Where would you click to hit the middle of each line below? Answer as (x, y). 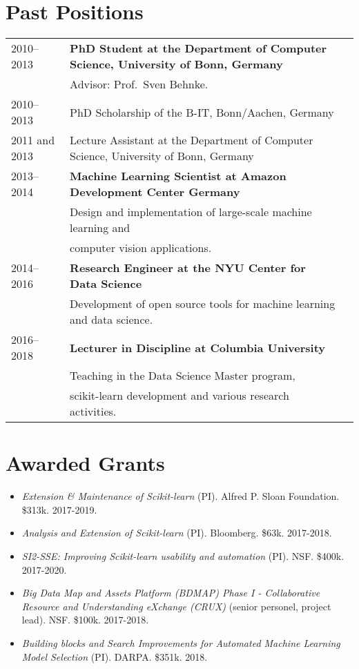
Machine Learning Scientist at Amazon (178, 176)
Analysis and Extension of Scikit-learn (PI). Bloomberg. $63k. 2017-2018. (177, 533)
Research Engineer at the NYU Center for (188, 268)
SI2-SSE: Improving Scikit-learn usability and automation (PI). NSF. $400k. (183, 556)
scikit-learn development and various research (179, 396)
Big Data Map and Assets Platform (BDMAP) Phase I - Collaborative (171, 593)
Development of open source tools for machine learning (203, 304)
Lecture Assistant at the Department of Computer (192, 140)
